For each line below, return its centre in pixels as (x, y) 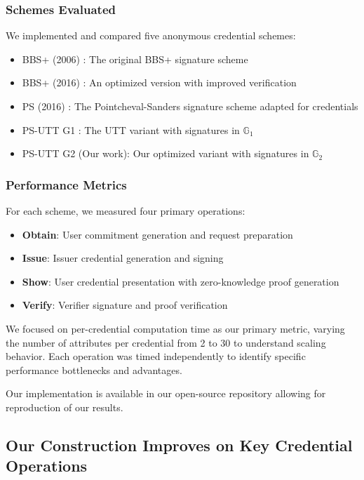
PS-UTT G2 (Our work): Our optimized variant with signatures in (166, 153)
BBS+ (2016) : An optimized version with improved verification (159, 82)
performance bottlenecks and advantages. (94, 369)
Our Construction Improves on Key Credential (179, 445)
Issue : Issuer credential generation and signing (123, 258)
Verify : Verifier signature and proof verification (125, 305)
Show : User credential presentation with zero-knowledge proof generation (181, 281)
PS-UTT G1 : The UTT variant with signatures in (131, 129)
